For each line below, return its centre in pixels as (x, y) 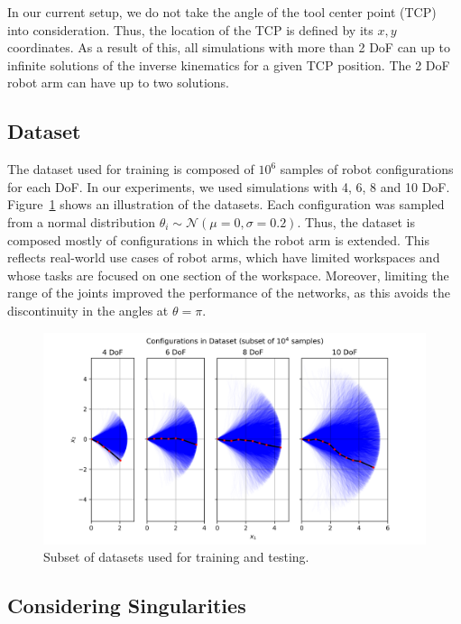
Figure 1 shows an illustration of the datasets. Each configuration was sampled (226, 204)
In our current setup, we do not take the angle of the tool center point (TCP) (222, 12)
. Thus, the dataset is (356, 221)
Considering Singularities (127, 606)
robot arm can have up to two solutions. (119, 83)
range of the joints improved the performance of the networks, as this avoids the (229, 293)
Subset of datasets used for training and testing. (176, 557)
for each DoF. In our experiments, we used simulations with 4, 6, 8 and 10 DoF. (229, 186)
